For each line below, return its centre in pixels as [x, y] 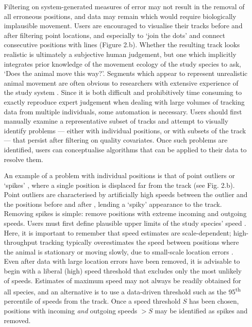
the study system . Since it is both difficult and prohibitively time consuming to [123, 92]
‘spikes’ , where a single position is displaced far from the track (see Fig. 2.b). [119, 185]
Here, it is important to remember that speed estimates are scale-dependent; [118, 232]
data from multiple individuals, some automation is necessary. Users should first [123, 111]
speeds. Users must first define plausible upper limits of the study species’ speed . [125, 223]
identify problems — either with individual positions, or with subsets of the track [125, 130]
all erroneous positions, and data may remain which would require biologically [120, 16]
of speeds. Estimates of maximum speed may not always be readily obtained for [123, 280]
